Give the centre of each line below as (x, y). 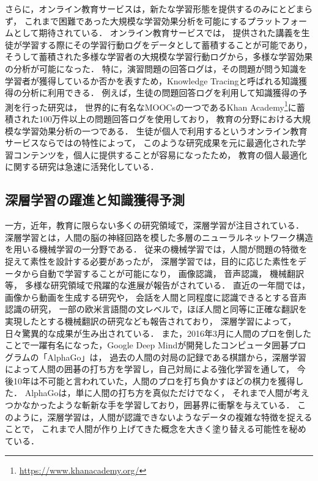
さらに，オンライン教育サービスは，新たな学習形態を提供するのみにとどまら (159, 9)
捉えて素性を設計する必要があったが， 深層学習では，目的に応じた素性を (152, 261)
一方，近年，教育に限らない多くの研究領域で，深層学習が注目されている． (155, 225)
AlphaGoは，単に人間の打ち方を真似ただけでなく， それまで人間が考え (167, 393)
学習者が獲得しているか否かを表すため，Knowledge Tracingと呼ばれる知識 (152, 80)
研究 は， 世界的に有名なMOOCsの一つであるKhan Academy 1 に (172, 106)
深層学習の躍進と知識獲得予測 (95, 200)
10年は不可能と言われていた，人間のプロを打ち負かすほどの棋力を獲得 (154, 380)
